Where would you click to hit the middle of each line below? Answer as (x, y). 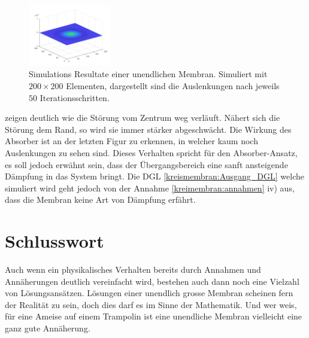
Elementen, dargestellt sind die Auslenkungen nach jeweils (173, 85)
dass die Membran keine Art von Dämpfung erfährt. (100, 200)
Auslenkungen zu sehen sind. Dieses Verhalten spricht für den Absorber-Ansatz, (151, 152)
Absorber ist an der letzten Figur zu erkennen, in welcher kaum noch (131, 141)
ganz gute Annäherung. (48, 328)
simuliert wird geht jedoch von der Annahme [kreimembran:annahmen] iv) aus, (150, 188)
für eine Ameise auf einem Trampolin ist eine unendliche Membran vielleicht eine (154, 316)
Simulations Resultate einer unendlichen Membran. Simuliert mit (148, 74)
